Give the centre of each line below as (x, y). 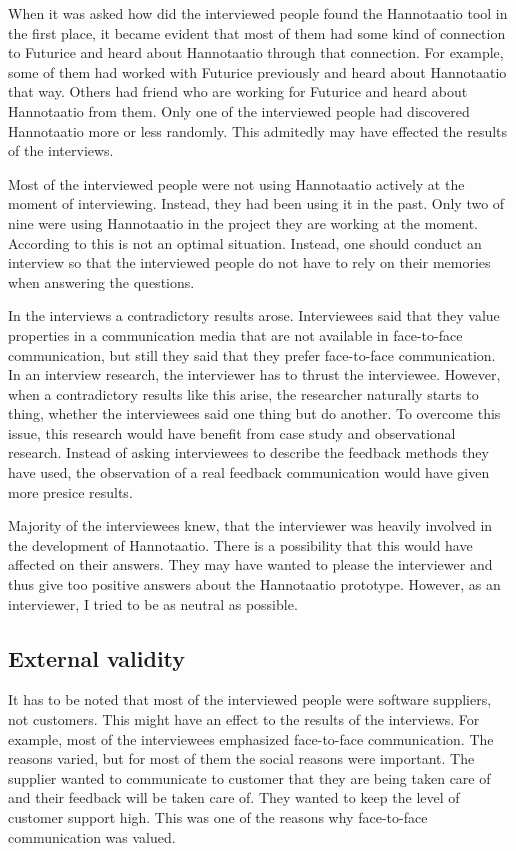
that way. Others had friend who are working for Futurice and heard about (238, 91)
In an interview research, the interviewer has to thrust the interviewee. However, (254, 374)
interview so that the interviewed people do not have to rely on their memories (249, 262)
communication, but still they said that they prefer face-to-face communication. (252, 354)
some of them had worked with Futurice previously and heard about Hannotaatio (257, 71)
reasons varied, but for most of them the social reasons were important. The (241, 758)
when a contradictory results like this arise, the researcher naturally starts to (243, 393)
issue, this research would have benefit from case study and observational (232, 432)
